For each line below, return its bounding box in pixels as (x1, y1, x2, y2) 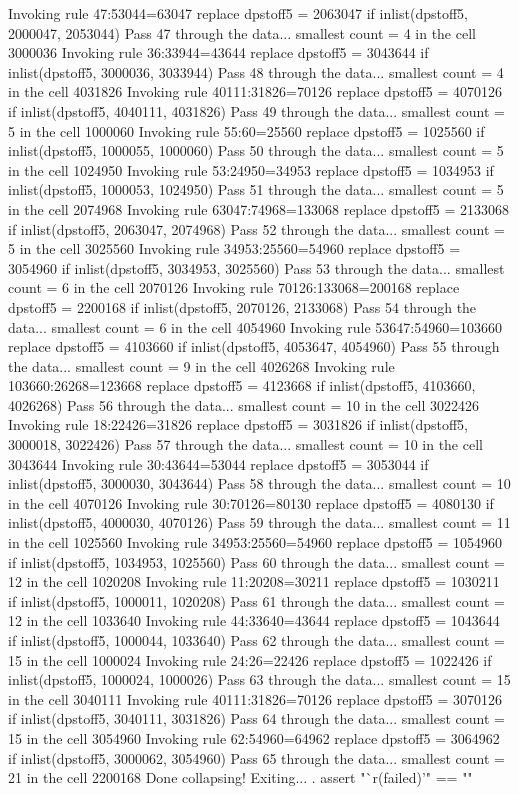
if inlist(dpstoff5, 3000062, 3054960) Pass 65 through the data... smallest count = (8, 747, 505, 768)
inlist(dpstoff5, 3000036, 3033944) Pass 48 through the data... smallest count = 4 (8, 61, 504, 82)
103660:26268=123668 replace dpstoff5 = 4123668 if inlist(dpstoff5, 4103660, (8, 375, 476, 396)
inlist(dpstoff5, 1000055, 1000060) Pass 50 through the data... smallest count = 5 (8, 140, 504, 161)
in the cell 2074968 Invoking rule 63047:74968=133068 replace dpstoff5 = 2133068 (8, 198, 510, 219)
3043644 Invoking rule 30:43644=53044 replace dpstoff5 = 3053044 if (8, 453, 429, 474)
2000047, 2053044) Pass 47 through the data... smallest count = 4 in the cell (8, 22, 476, 43)
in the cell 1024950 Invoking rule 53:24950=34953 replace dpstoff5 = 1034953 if (8, 159, 494, 180)
